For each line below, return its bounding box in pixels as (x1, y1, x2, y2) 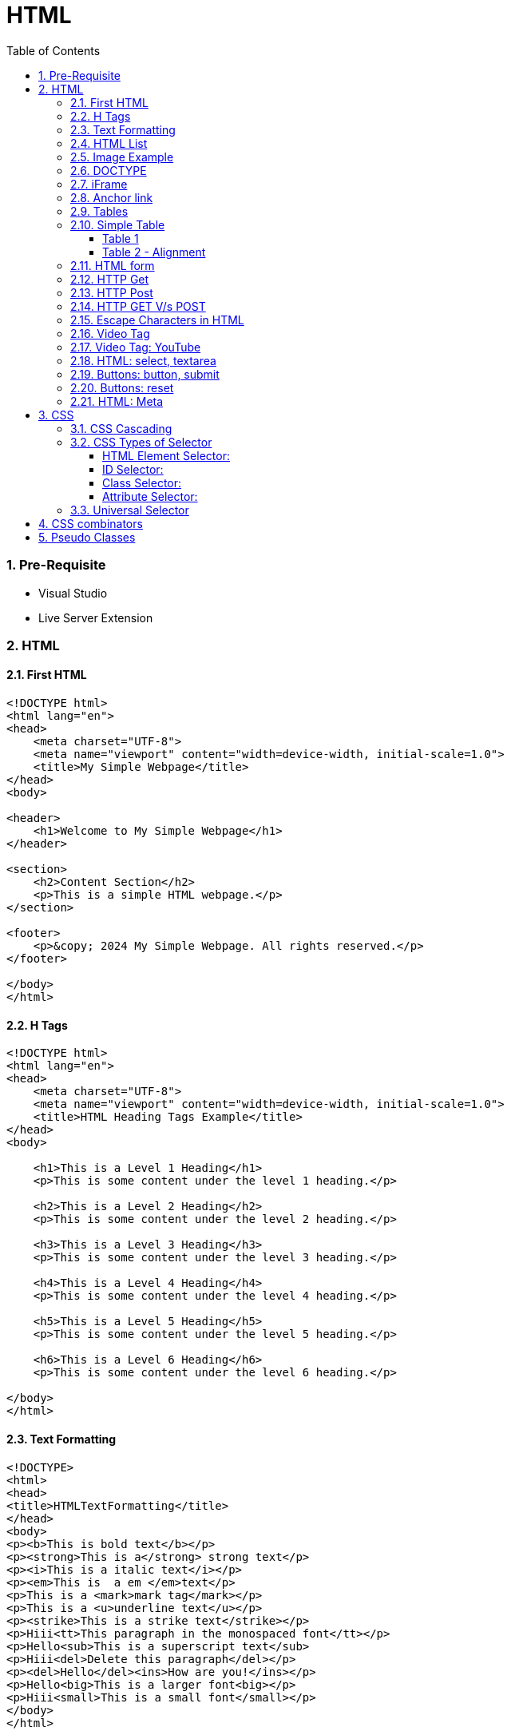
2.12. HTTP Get (70, 272, 149, 286)
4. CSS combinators (38, 516, 143, 530)
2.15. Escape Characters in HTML (70, 312, 244, 327)
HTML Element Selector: (102, 448, 230, 463)
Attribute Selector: (102, 489, 198, 503)
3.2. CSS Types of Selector (70, 435, 212, 449)
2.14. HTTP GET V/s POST (70, 299, 206, 313)
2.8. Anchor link (70, 190, 153, 204)
